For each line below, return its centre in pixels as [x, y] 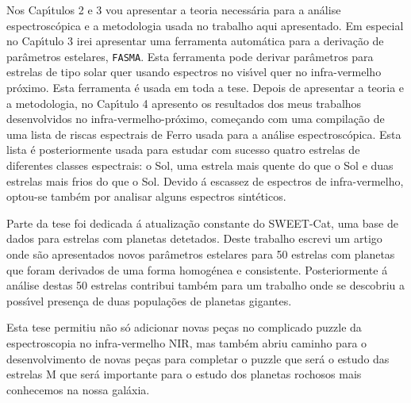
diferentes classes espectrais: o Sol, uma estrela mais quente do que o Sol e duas [200, 165]
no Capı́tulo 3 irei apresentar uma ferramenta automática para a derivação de [195, 41]
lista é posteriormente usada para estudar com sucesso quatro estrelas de [183, 150]
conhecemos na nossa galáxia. [78, 389]
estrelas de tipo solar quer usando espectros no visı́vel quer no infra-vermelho [194, 72]
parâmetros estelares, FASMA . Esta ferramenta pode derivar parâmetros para [190, 56]
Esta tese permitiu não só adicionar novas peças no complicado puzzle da [184, 327]
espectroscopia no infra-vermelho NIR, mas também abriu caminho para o [187, 342]
